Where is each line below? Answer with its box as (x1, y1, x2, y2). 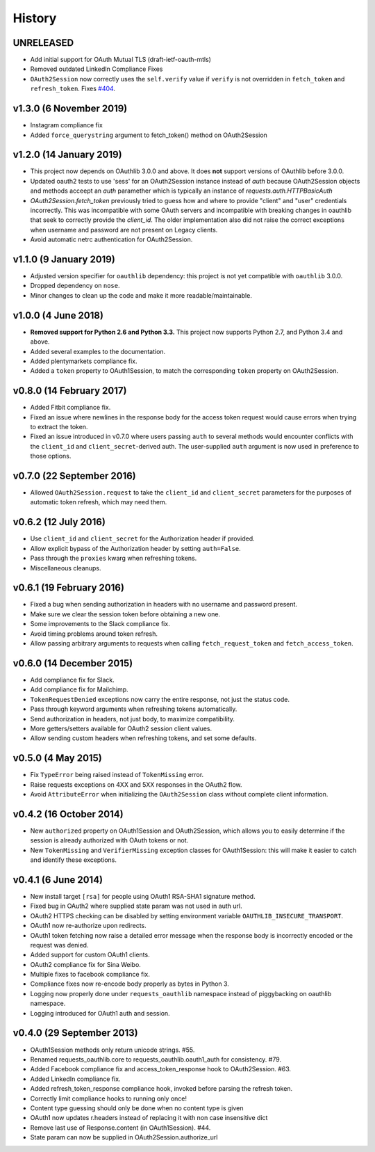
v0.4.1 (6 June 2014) (12, 874, 103, 886)
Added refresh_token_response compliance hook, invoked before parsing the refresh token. (30, 1085, 293, 1093)
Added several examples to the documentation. (30, 347, 166, 355)
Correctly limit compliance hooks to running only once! (30, 1094, 187, 1103)
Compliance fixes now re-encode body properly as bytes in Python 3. (30, 979, 229, 988)
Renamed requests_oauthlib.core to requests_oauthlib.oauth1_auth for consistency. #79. (30, 1055, 281, 1064)
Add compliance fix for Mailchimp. (30, 685, 128, 694)
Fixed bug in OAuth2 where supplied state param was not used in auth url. (30, 902, 242, 911)
